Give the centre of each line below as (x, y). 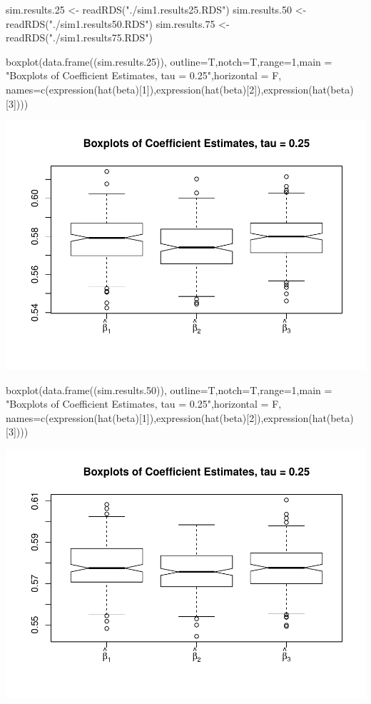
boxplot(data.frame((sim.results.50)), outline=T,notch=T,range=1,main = (169, 389)
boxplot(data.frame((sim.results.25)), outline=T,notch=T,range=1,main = (169, 61)
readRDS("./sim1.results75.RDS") (80, 37)
